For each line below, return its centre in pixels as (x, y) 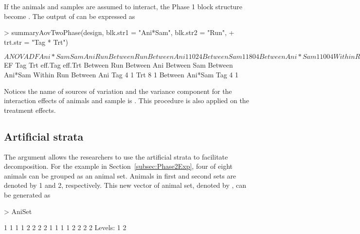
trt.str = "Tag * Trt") (36, 42)
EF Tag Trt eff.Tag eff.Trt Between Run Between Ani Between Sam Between (118, 65)
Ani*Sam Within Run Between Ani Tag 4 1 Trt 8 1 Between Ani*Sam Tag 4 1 (121, 74)
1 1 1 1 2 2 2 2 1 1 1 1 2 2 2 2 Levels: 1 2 (65, 227)
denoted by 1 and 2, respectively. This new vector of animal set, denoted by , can (125, 185)
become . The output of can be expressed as (70, 16)
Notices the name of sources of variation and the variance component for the (118, 91)
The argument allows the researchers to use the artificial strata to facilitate (116, 156)
